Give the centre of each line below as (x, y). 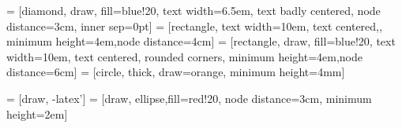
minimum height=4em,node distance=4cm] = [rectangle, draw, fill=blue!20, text (201, 41)
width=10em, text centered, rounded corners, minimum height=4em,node (184, 56)
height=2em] (37, 113)
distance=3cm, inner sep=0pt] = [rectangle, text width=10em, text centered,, (194, 26)
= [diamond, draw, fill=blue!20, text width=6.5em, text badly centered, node (193, 10)
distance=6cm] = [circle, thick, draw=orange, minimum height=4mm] (176, 72)
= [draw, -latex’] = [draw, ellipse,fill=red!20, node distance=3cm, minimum (189, 98)
